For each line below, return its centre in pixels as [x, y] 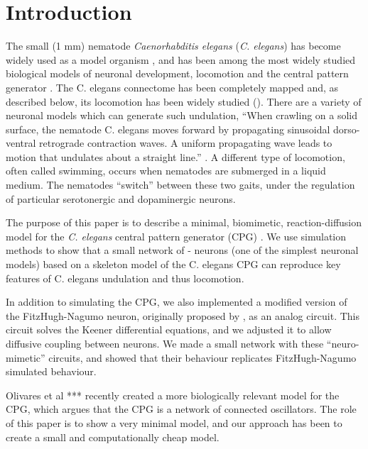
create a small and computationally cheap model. [113, 437]
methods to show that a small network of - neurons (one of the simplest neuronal [182, 250]
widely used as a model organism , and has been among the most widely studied [181, 59]
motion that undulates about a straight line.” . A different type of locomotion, [175, 156]
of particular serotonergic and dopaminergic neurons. [121, 198]
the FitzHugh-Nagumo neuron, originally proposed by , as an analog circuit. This [183, 315]
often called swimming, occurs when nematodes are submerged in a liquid [166, 171]
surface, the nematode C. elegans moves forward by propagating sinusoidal [168, 129]
